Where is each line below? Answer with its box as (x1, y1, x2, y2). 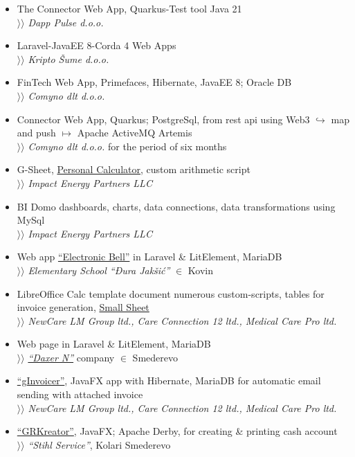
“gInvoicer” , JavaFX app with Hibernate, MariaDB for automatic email (17, 373, 321, 388)
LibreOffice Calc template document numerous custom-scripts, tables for (17, 286, 325, 301)
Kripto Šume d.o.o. (28, 51, 109, 66)
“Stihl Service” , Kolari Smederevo (28, 437, 171, 451)
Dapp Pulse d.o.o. (28, 15, 104, 29)
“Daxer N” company (28, 350, 115, 364)
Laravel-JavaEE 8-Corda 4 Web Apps (17, 38, 176, 53)
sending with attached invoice (17, 387, 143, 402)
